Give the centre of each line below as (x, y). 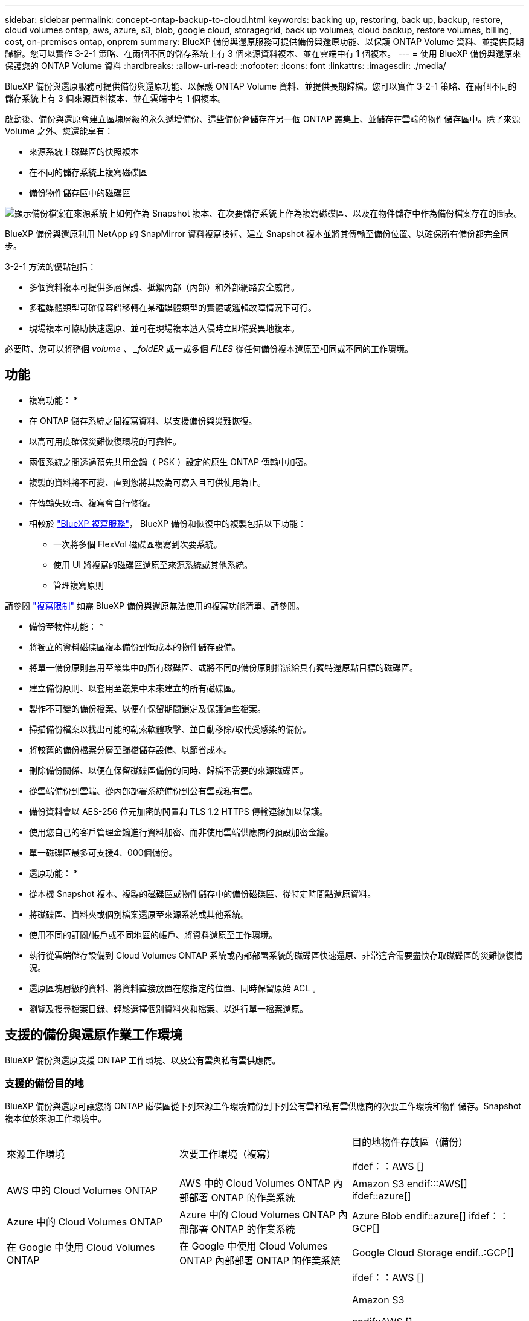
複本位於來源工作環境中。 (56, 1118)
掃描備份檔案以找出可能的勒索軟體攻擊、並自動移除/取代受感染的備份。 (170, 729)
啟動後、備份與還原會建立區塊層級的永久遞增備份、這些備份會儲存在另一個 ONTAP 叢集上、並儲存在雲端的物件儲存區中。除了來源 (263, 119)
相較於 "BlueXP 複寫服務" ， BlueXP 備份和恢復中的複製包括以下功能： (168, 523)
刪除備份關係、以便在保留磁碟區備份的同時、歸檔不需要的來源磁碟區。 (168, 770)
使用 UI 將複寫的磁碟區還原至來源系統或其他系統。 (153, 564)
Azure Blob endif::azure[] (409, 1216)
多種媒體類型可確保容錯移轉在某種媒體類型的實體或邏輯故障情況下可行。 (173, 308)
